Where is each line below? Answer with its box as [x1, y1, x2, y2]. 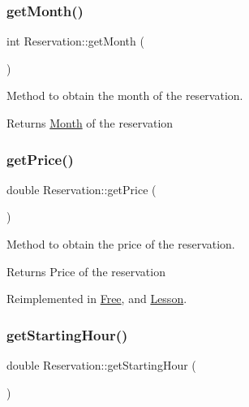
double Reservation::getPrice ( [6, 180, 157, 197]
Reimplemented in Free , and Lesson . [6, 290, 187, 307]
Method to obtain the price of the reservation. [6, 236, 235, 252]
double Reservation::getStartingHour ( [6, 357, 196, 373]
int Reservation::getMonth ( [6, 32, 144, 50]
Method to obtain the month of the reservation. [6, 87, 243, 104]
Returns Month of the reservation [6, 115, 174, 131]
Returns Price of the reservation [6, 262, 165, 279]
